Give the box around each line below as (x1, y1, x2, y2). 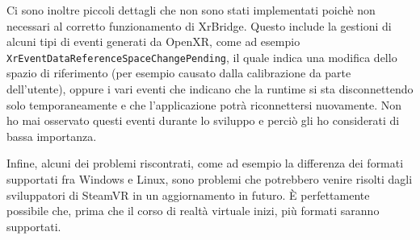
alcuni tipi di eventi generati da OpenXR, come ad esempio (6, 33, 300, 50)
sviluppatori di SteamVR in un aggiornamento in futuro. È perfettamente (6, 186, 370, 203)
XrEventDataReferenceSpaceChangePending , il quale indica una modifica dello (6, 48, 397, 65)
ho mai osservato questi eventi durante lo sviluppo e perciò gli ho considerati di (6, 112, 400, 129)
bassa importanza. (6, 127, 97, 144)
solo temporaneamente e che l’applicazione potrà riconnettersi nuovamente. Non (6, 96, 402, 113)
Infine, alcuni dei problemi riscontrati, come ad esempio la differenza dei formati (6, 155, 404, 172)
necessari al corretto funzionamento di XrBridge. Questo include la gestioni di (6, 17, 392, 34)
